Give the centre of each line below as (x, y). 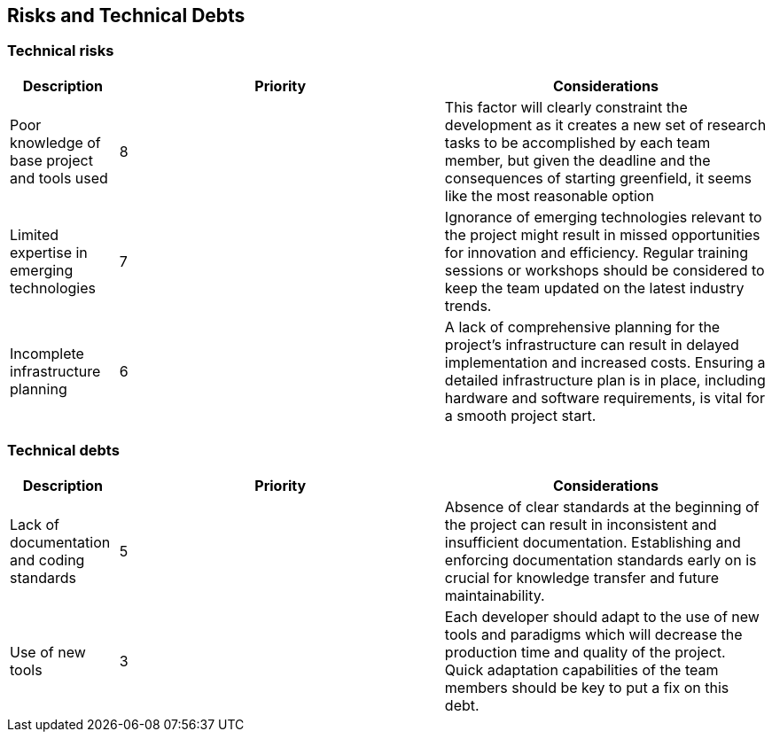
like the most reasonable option (549, 195)
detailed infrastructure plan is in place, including (605, 380)
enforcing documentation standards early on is (600, 560)
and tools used (59, 178)
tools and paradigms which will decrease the (593, 634)
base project (51, 160)
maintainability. (495, 595)
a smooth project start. (520, 415)
